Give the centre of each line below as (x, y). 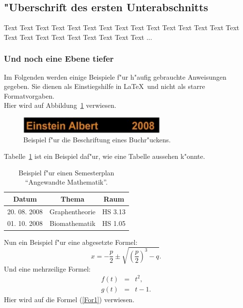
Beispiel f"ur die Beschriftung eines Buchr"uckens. (97, 140)
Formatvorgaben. (29, 95)
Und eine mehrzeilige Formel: (47, 268)
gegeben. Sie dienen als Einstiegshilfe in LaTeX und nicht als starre (105, 86)
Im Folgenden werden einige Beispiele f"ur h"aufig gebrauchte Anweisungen (115, 77)
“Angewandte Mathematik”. (66, 182)
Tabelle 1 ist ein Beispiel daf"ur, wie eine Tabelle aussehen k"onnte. (105, 156)
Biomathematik (73, 223)
